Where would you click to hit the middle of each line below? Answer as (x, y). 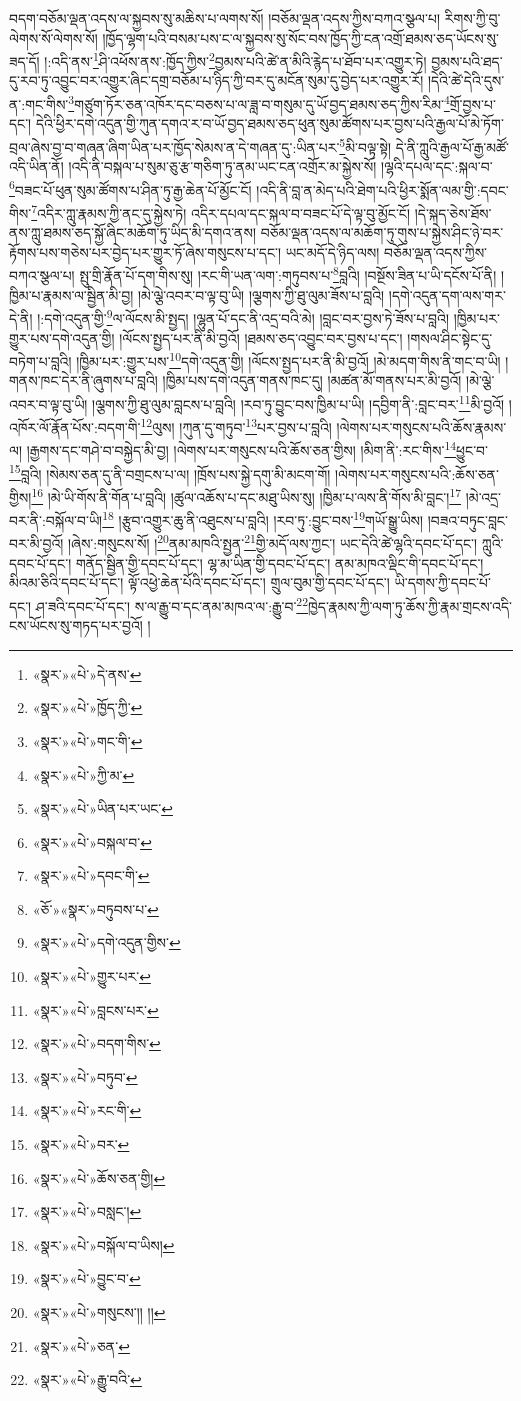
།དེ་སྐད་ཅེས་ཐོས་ (453, 212)
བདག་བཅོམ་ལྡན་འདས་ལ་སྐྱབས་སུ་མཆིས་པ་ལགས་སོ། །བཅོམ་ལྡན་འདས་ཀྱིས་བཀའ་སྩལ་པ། (225, 18)
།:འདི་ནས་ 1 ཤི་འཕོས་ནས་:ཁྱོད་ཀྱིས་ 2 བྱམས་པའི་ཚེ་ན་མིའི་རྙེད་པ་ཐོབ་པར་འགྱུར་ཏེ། (235, 59)
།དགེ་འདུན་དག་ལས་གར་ (447, 294)
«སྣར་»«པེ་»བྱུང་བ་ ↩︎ (86, 1278)
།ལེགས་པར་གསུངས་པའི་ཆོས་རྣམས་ (421, 426)
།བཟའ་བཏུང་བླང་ (467, 519)
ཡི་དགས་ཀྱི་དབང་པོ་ (442, 582)
